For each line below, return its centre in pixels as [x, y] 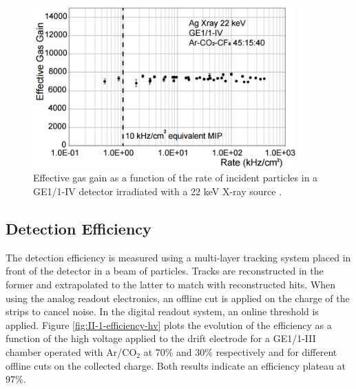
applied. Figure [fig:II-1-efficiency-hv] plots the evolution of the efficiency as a [169, 325]
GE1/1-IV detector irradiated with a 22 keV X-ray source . [158, 191]
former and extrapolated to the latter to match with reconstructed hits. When [171, 284]
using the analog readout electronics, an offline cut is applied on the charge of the [178, 298]
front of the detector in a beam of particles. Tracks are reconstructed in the [165, 271]
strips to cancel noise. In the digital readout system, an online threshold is [162, 311]
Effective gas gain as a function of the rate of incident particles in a [176, 178]
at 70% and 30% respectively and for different [240, 351]
